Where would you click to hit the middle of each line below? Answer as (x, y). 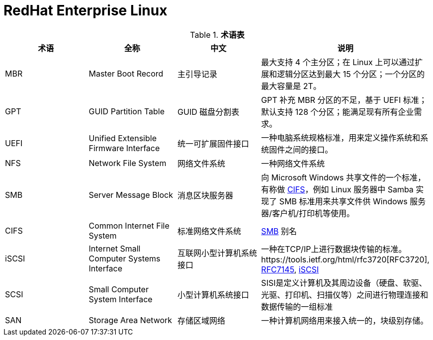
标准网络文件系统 (210, 231)
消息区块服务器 (206, 195)
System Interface (121, 299)
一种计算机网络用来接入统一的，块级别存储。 (345, 320)
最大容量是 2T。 (291, 86)
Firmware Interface (124, 148)
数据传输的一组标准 (297, 306)
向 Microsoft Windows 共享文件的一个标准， (344, 177)
